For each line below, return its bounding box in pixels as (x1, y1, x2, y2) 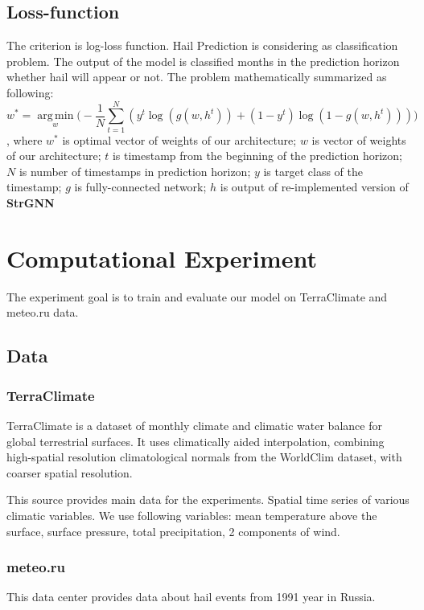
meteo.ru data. (6, 304, 79, 321)
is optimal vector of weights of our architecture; (62, 131, 297, 148)
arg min (37, 110, 74, 122)
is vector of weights (311, 131, 406, 148)
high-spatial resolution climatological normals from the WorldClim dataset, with (6, 448, 402, 465)
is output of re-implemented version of (220, 178, 409, 195)
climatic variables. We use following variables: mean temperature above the (6, 506, 377, 523)
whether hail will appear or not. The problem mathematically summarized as (6, 68, 387, 85)
